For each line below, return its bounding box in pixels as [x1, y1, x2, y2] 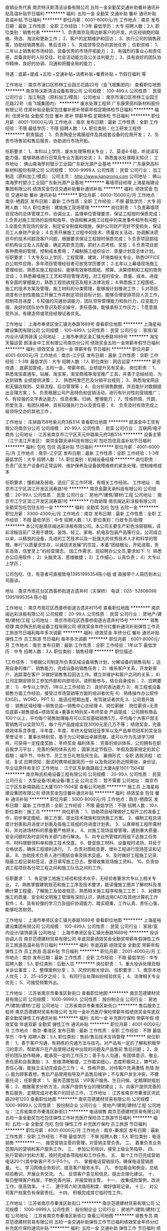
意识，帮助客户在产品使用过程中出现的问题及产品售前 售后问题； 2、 [13, 1046, 154, 1052]
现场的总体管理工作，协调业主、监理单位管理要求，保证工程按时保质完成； [9, 211, 162, 216]
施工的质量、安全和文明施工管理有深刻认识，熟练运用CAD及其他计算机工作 [5, 894, 158, 900]
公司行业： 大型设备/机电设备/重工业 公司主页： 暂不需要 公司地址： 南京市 [5, 778, 158, 783]
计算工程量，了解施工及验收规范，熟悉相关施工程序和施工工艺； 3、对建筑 [9, 888, 162, 894]
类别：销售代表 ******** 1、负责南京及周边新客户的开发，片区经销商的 [9, 29, 156, 35]
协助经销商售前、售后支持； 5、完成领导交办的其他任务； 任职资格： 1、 [13, 42, 162, 47]
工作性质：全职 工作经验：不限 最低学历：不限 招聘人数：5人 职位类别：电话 [5, 1134, 161, 1139]
